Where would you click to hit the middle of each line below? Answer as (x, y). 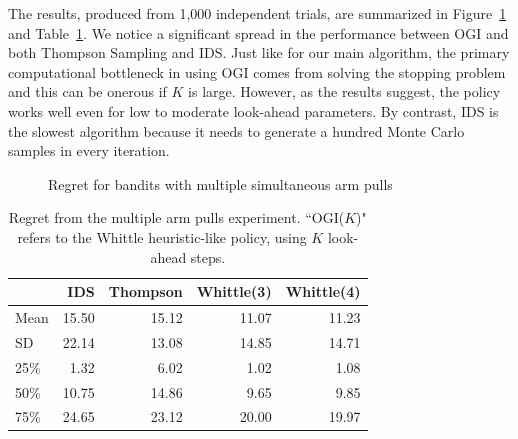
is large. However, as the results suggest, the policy (344, 91)
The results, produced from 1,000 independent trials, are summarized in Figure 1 (257, 13)
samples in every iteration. (89, 150)
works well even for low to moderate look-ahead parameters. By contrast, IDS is (253, 110)
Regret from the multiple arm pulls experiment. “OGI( (176, 217)
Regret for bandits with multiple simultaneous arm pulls (220, 183)
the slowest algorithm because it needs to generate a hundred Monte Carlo (236, 130)
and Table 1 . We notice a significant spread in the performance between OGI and (258, 32)
